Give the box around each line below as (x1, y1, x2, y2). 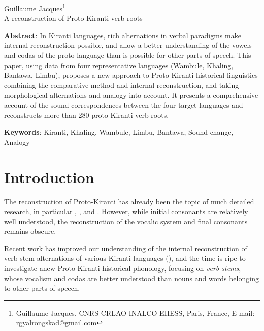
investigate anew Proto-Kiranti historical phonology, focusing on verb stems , (4, 263, 241, 274)
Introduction (4, 166, 94, 187)
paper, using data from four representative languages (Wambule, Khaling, (4, 59, 234, 70)
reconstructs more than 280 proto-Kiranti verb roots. (4, 109, 169, 120)
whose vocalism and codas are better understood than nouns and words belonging (4, 273, 259, 283)
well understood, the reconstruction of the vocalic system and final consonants (4, 216, 248, 226)
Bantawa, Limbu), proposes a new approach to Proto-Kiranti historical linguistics (4, 70, 258, 80)
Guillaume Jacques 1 (4, 2, 65, 13)
